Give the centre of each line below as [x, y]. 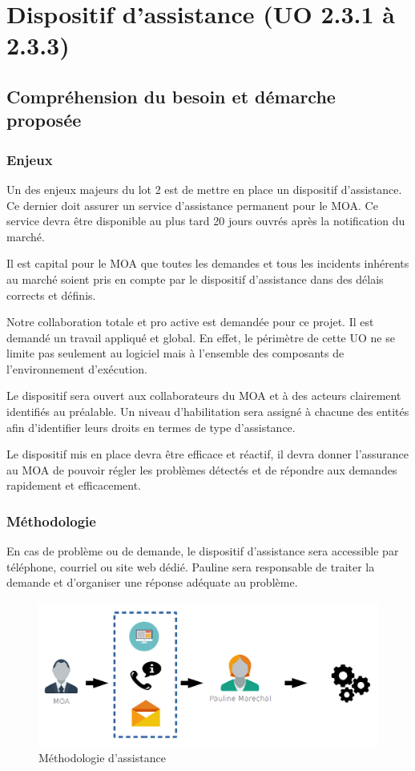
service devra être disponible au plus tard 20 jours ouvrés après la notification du [206, 221]
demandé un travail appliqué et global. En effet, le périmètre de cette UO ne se [201, 337]
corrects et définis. [51, 295]
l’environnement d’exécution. [77, 368]
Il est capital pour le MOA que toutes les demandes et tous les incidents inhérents [208, 263]
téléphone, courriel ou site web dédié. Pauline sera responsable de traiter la [191, 566]
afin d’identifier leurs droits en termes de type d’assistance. [151, 427]
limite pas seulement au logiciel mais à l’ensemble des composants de [175, 353]
